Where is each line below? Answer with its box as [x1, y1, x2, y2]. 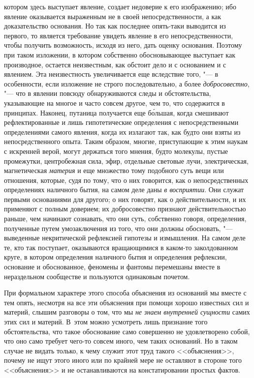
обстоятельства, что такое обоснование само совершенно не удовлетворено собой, [4, 326, 250, 336]
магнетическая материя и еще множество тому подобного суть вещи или [4, 165, 224, 175]
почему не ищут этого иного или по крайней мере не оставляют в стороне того [4, 355, 242, 365]
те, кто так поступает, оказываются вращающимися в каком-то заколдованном [4, 242, 238, 252]
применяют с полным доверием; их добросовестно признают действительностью [4, 204, 246, 214]
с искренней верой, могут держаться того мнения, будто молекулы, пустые [4, 145, 228, 156]
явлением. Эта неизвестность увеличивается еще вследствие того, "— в [4, 69, 219, 79]
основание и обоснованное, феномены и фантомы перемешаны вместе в [4, 262, 221, 272]
